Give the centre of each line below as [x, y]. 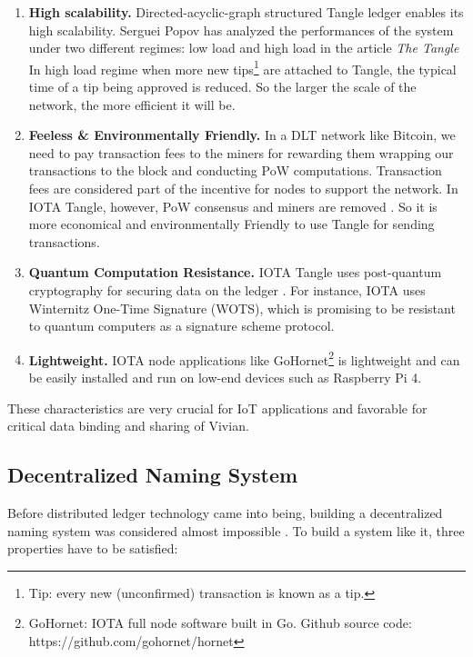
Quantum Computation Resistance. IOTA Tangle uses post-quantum [235, 272]
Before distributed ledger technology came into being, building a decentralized [225, 512]
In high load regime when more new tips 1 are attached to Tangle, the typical [242, 67]
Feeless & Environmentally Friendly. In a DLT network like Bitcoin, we [242, 135]
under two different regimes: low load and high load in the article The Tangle [244, 48]
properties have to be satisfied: [93, 548]
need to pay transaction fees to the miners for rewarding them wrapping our [241, 152]
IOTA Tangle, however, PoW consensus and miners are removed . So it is [233, 206]
